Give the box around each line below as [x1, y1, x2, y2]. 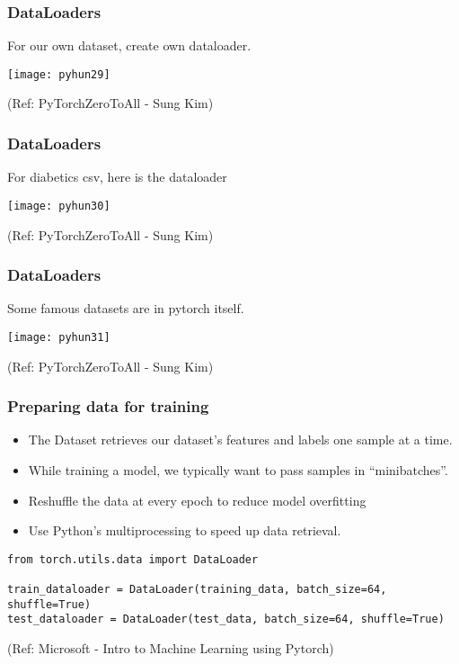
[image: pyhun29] [7, 67, 110, 81]
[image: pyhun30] [7, 199, 110, 212]
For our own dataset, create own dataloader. [7, 36, 252, 55]
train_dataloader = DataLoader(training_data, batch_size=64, [7, 583, 387, 597]
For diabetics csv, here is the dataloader [7, 167, 227, 186]
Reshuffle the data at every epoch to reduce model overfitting [28, 490, 366, 509]
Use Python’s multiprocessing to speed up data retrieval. [28, 521, 341, 540]
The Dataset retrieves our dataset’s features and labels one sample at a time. [28, 430, 453, 449]
